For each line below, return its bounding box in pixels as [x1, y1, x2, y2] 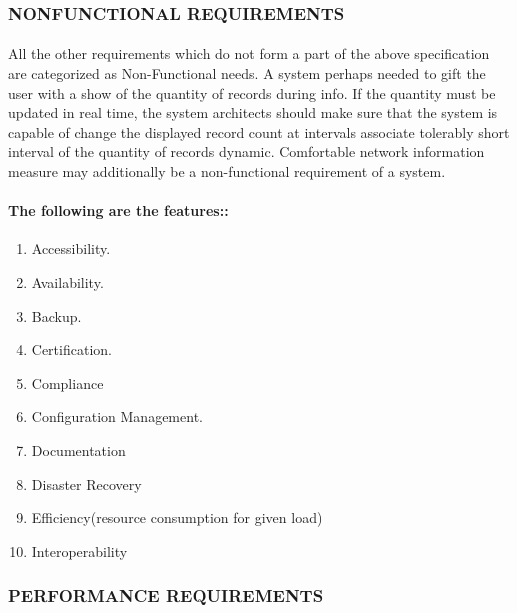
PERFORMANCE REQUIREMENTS [8, 583, 324, 608]
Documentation [31, 439, 126, 460]
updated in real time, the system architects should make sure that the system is [8, 102, 498, 123]
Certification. [31, 339, 112, 360]
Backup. [31, 305, 82, 326]
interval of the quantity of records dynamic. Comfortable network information [8, 141, 485, 162]
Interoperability [31, 540, 128, 561]
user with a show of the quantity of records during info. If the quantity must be [8, 82, 496, 103]
